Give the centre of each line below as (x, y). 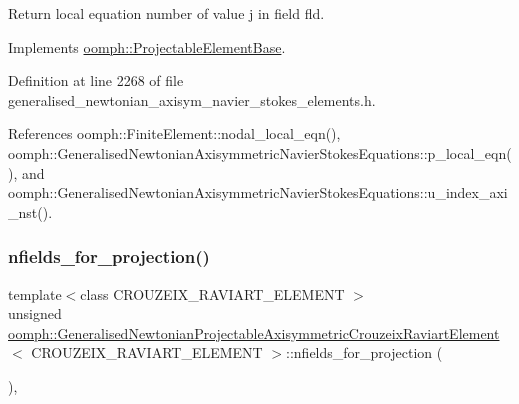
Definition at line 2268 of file (96, 80)
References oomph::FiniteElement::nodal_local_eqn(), (174, 133)
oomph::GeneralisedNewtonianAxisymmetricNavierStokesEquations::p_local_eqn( (260, 152)
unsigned (35, 313)
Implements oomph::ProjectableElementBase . (147, 46)
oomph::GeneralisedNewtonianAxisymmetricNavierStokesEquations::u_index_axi (258, 192)
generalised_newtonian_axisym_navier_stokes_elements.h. (192, 99)
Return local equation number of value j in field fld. (166, 13)
